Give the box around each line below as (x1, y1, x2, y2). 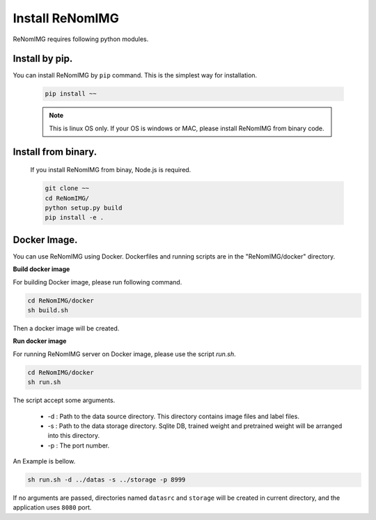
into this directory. (47, 431, 100, 440)
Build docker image (13, 265, 70, 273)
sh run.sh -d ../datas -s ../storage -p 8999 (27, 476, 186, 484)
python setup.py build (45, 204, 123, 212)
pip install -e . (45, 213, 104, 222)
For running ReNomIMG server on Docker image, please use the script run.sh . (13, 349, 236, 358)
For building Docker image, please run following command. (13, 277, 182, 286)
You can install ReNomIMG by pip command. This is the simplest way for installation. (13, 71, 258, 79)
